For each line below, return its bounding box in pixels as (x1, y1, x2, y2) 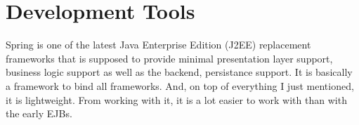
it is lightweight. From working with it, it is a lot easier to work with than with (6, 92, 347, 107)
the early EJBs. (6, 106, 72, 121)
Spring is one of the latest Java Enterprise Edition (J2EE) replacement (6, 37, 311, 52)
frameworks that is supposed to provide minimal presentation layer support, (6, 51, 333, 65)
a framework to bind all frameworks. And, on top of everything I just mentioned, (6, 78, 354, 93)
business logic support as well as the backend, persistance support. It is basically (6, 65, 353, 79)
